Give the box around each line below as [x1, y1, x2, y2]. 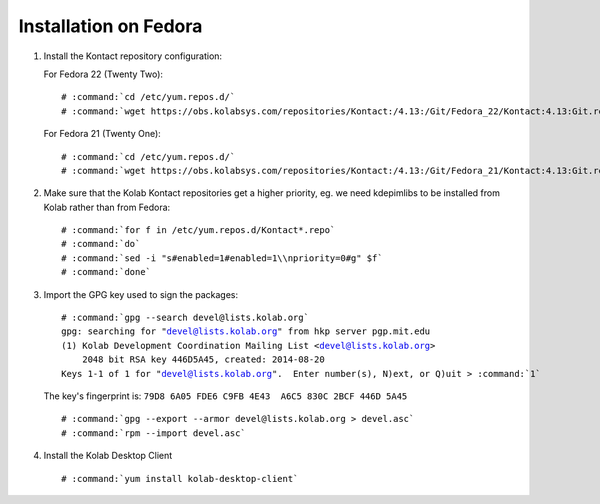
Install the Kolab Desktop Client [43, 450, 173, 462]
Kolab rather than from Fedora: [43, 201, 171, 213]
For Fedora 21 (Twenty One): [43, 128, 162, 140]
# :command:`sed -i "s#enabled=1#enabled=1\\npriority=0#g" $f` [61, 252, 384, 264]
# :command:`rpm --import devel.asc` [61, 427, 247, 439]
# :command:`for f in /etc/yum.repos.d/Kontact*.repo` [61, 225, 336, 236]
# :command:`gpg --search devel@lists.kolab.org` [61, 312, 310, 324]
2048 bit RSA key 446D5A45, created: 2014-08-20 [81, 354, 325, 365]
